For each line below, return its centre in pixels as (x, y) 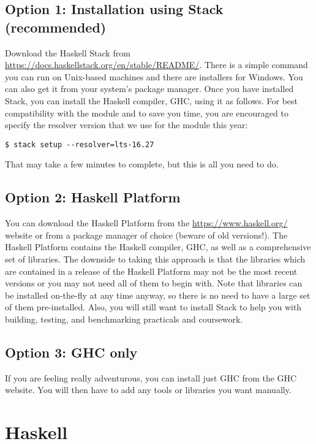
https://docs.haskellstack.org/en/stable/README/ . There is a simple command (156, 65)
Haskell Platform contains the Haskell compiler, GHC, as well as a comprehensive (158, 247)
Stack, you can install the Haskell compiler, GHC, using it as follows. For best (151, 100)
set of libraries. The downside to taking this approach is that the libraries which (155, 258)
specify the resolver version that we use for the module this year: (126, 125)
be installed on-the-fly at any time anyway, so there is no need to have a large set (158, 295)
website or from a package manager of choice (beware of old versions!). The (146, 235)
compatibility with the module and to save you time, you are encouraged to (147, 113)
